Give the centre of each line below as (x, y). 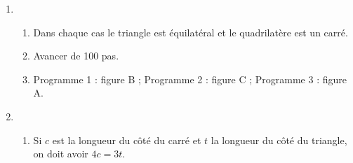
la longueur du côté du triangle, (279, 140)
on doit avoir (61, 154)
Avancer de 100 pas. (76, 56)
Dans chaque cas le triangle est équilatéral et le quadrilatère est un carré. (191, 32)
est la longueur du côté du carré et (127, 140)
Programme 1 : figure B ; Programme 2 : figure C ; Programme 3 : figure (190, 79)
